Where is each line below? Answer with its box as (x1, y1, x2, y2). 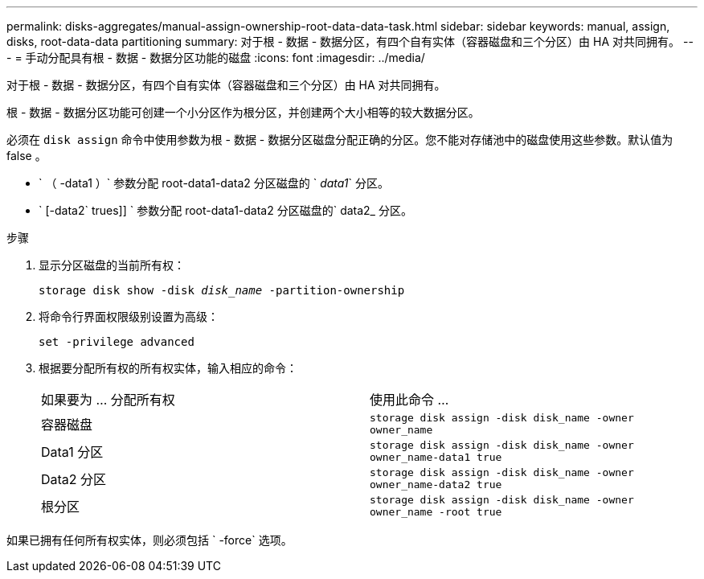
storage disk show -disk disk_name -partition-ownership (39, 284, 405, 297)
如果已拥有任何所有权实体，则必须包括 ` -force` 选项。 (6, 533, 293, 547)
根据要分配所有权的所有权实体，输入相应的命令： (39, 361, 297, 375)
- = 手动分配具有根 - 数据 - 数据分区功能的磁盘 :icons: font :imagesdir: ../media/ (6, 51, 425, 64)
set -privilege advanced (39, 335, 194, 348)
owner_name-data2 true (370, 478, 502, 491)
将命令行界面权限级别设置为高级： (39, 310, 219, 323)
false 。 (6, 149, 47, 162)
